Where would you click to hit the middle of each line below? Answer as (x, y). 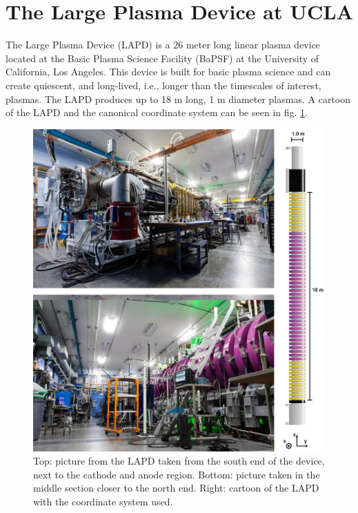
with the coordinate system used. (103, 501)
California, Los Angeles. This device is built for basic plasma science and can (168, 72)
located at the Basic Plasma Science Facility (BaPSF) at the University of (162, 58)
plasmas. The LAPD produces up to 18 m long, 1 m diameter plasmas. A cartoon (178, 99)
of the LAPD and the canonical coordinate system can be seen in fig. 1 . (157, 112)
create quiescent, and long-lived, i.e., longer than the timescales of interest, (163, 85)
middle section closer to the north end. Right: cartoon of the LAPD (176, 488)
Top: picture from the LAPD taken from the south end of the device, (179, 461)
